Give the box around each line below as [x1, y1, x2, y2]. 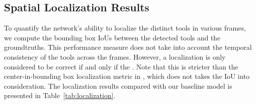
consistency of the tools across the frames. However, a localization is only [4, 51, 226, 62]
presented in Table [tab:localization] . [4, 90, 116, 101]
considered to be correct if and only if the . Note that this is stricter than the [4, 61, 238, 71]
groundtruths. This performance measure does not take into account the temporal [4, 42, 252, 52]
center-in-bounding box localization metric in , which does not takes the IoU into [4, 71, 250, 81]
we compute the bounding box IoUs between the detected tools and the [4, 32, 220, 42]
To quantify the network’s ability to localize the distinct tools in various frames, [4, 23, 246, 33]
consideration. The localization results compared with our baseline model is [4, 80, 232, 91]
